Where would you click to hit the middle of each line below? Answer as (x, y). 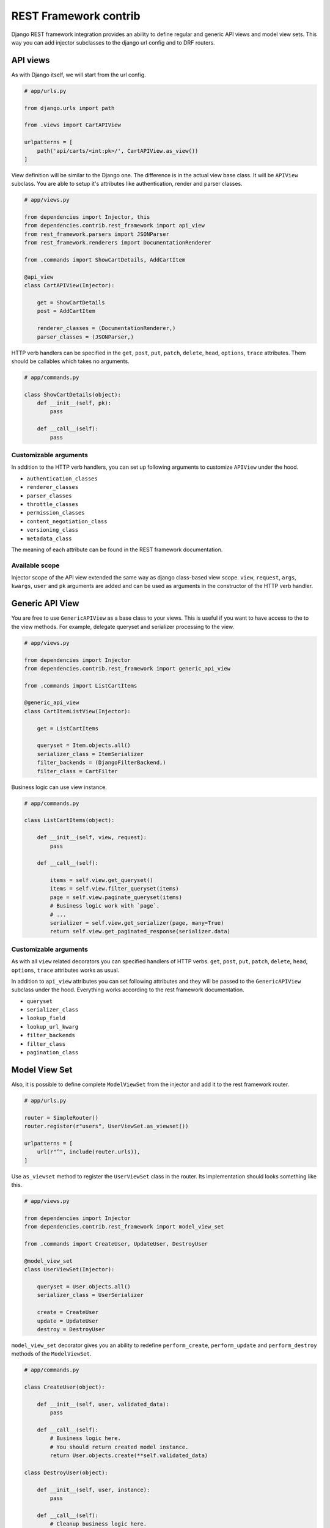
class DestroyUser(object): (66, 1472)
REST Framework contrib (76, 16)
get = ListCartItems (68, 728)
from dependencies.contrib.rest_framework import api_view (114, 226)
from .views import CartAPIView (73, 125)
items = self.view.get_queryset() (101, 880)
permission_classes (56, 513)
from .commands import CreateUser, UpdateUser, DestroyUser (116, 1243)
